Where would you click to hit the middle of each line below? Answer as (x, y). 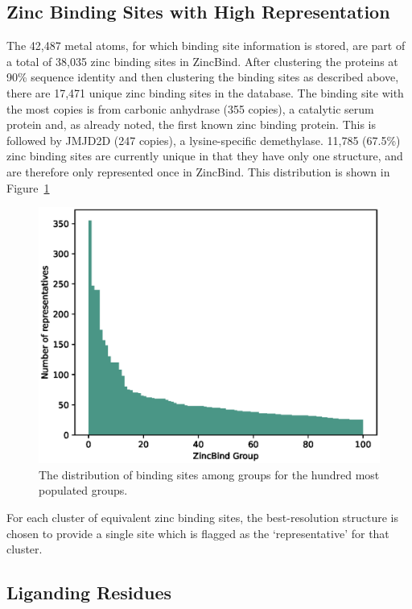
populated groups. (83, 490)
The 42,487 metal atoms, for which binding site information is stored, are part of (206, 46)
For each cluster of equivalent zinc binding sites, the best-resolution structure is (203, 517)
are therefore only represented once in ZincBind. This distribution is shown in (198, 171)
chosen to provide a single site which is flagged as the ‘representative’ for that (198, 533)
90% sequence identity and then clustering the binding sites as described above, (203, 77)
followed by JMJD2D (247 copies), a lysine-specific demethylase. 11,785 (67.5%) (204, 140)
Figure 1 (28, 187)
